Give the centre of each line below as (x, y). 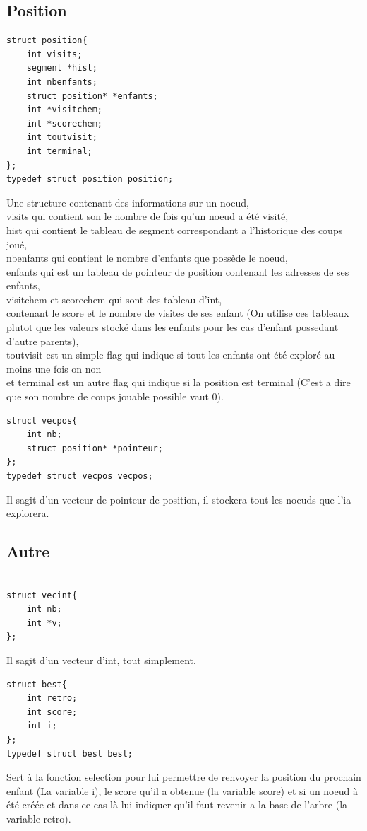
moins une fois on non (54, 368)
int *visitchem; (65, 110)
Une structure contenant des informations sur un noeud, (128, 202)
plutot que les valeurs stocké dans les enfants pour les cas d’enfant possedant (173, 327)
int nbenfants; (62, 82)
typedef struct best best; (70, 754)
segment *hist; (62, 68)
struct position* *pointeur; (95, 448)
